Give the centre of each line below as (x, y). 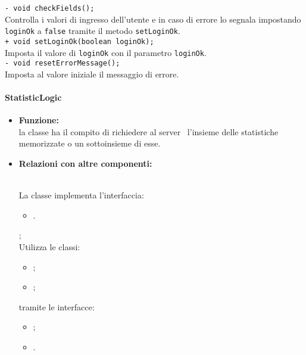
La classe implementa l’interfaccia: (81, 195)
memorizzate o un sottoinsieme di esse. (90, 143)
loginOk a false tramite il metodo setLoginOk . (93, 31)
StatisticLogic (33, 97)
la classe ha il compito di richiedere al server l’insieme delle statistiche (149, 131)
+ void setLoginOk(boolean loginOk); (79, 41)
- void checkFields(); (50, 8)
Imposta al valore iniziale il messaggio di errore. (92, 74)
